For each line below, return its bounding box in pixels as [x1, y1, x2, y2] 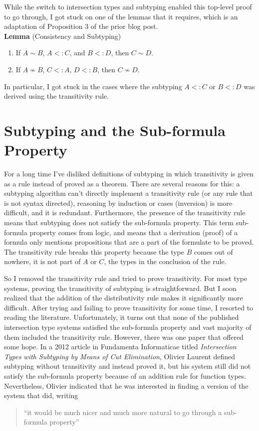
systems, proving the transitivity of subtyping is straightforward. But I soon [4, 283, 237, 293]
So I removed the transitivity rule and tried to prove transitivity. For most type [4, 273, 248, 283]
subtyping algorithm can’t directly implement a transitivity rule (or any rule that [4, 188, 253, 198]
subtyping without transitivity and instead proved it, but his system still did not [4, 361, 251, 371]
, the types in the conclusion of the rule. [104, 256, 227, 267]
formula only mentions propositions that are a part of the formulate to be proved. [4, 237, 254, 247]
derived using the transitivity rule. [4, 91, 109, 101]
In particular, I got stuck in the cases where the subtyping [4, 81, 182, 91]
